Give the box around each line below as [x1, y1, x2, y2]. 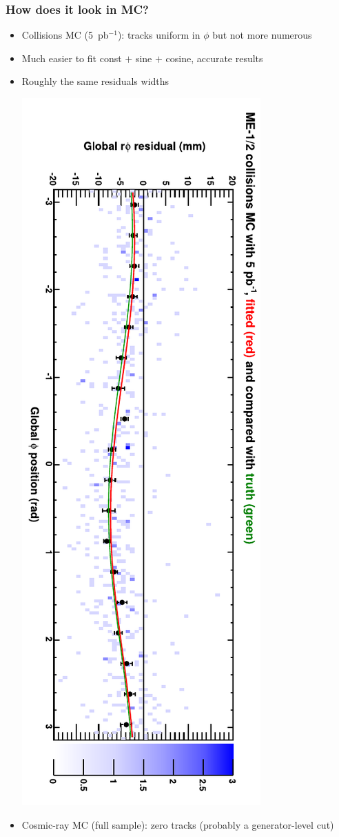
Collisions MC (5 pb [21, 28, 109, 42]
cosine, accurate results [165, 50, 263, 65]
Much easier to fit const [21, 50, 122, 65]
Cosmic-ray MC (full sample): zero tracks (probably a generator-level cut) [21, 817, 334, 831]
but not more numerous [212, 28, 312, 42]
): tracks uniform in [117, 28, 201, 42]
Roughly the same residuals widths [21, 74, 169, 88]
